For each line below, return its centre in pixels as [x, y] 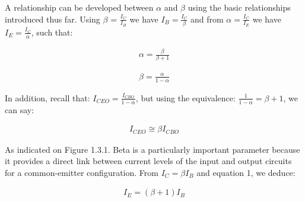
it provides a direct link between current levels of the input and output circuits [148, 161]
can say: [20, 109]
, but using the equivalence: [185, 97]
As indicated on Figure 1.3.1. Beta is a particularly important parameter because [152, 149]
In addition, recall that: [47, 97]
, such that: [52, 32]
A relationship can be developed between [79, 7]
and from [207, 19]
